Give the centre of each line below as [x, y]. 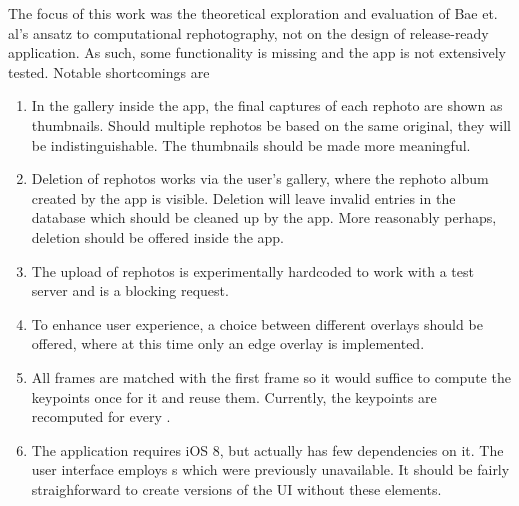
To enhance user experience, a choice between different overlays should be [257, 323]
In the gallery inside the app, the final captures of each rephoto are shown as [267, 105]
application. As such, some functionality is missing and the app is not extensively [257, 52]
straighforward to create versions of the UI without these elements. [236, 488]
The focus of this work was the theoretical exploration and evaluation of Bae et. [253, 13]
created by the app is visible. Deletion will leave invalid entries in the [243, 197]
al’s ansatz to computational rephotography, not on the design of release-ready [248, 32]
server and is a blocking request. [130, 290]
